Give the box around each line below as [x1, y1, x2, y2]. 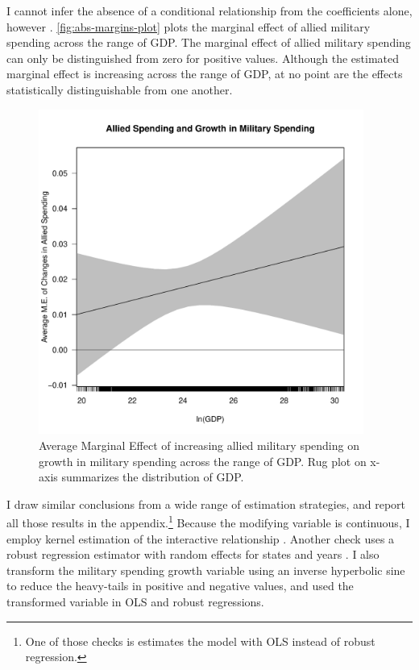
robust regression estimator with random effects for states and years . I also [6, 546, 380, 563]
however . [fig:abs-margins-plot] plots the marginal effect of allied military [6, 18, 371, 35]
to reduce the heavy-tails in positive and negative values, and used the [6, 577, 354, 594]
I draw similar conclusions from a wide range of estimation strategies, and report [6, 495, 405, 512]
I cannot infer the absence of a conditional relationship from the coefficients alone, [6, 2, 413, 19]
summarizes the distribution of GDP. [61, 468, 244, 485]
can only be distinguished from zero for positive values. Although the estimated [6, 49, 400, 66]
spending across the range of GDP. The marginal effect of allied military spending [6, 34, 411, 51]
